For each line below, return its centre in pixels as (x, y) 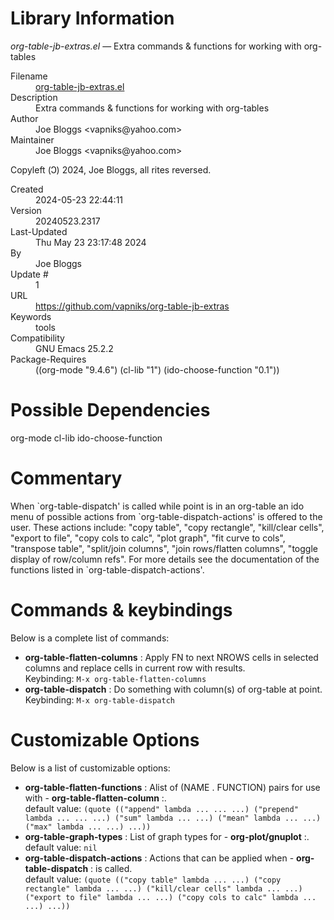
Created (27, 189)
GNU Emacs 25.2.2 (74, 348)
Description (34, 97)
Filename (29, 76)
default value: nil (61, 847)
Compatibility (37, 338)
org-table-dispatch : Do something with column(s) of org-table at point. (173, 689)
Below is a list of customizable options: (90, 768)
